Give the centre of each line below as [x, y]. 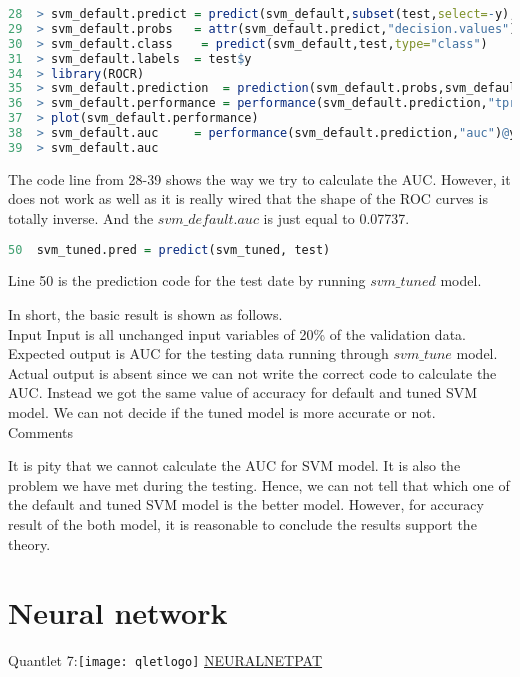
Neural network [118, 612]
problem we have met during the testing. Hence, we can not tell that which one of [259, 484]
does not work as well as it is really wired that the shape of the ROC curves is [248, 198]
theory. [29, 543]
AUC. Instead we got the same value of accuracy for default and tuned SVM [243, 392]
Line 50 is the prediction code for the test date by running [187, 280]
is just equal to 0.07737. [336, 217]
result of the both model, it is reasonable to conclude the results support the [242, 523]
